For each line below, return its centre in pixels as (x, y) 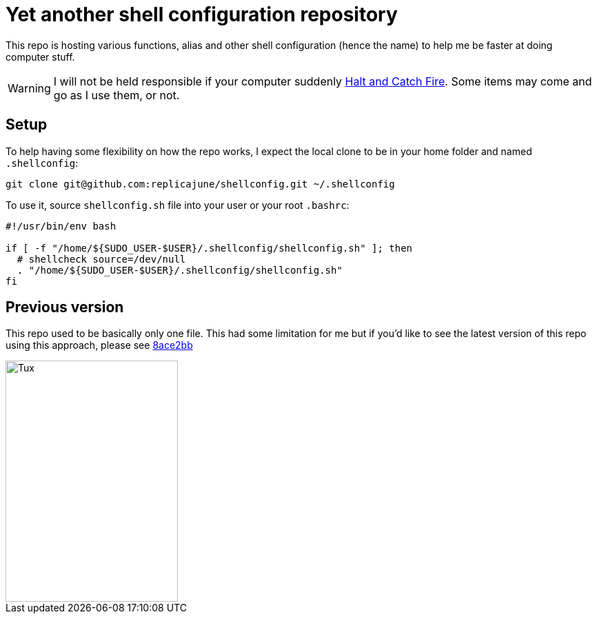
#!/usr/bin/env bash (61, 226)
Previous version (65, 307)
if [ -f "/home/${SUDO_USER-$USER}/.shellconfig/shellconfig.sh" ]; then (209, 248)
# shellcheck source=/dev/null (101, 259)
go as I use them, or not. (117, 95)
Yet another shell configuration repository (202, 14)
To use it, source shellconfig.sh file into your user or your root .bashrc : (178, 205)
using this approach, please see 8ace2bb (99, 345)
